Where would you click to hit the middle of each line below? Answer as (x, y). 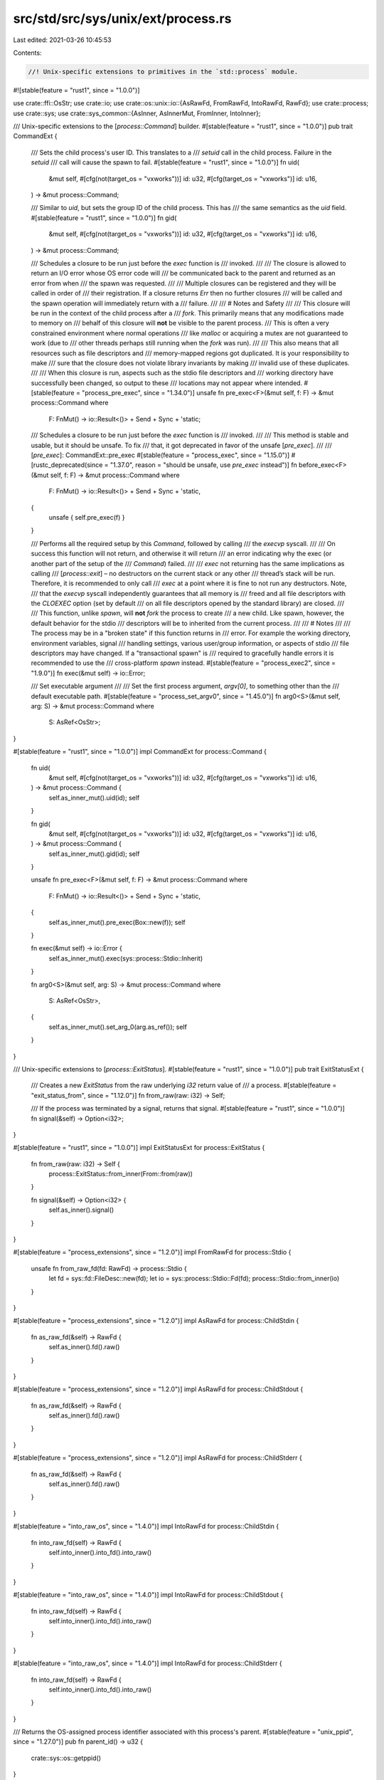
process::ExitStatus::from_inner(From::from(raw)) (121, 1174)
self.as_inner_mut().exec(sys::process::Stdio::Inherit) (126, 958)
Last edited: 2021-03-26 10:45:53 (62, 40)
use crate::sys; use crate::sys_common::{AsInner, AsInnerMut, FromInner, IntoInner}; (137, 113)
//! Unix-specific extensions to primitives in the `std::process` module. (163, 72)
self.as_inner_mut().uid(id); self (94, 797)
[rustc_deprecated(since (67, 465)
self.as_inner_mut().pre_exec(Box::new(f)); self (117, 922)
